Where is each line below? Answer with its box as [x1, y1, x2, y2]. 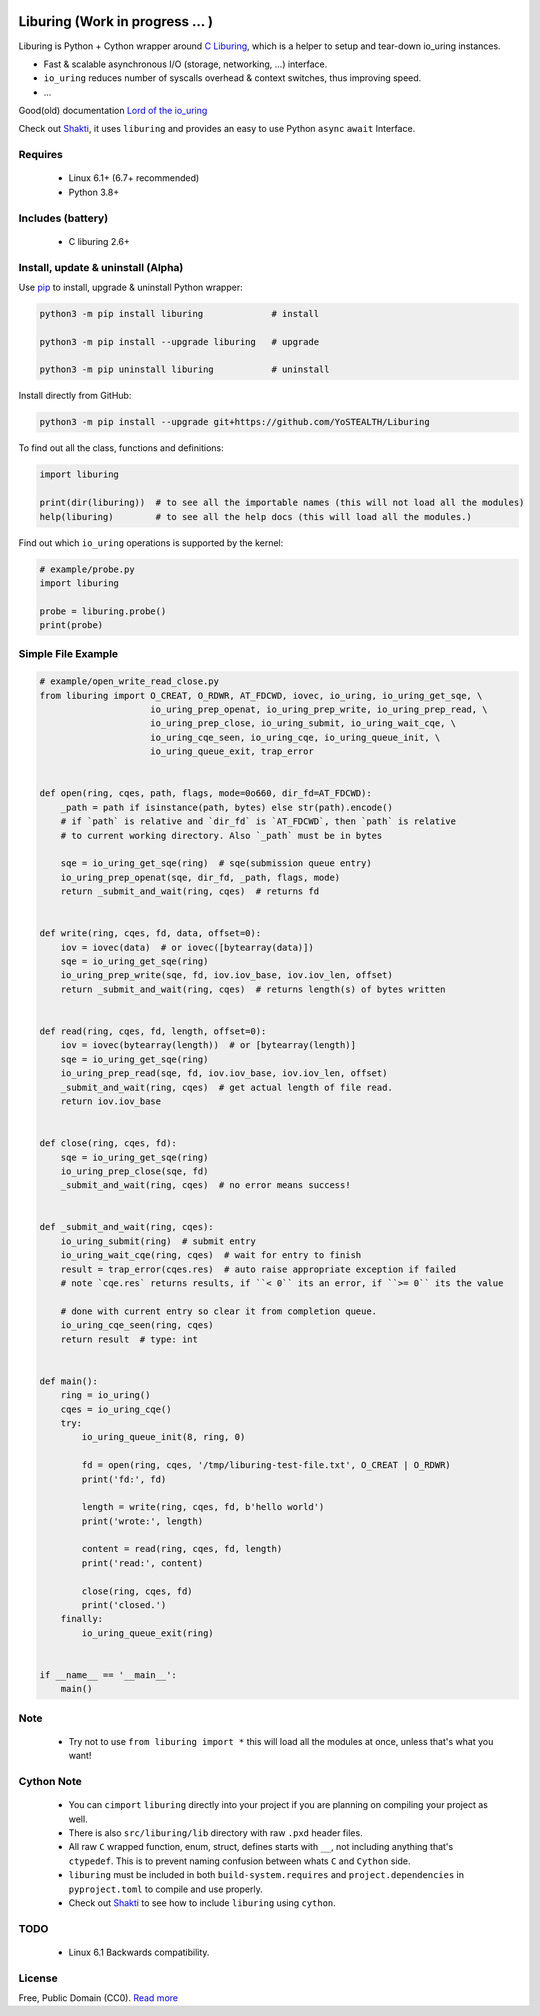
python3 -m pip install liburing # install [39, 308, 320, 319]
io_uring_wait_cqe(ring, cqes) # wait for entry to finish [60, 1250, 362, 1261]
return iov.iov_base [60, 1095, 162, 1107]
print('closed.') [81, 1600, 167, 1611]
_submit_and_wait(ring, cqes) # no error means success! [60, 1180, 351, 1191]
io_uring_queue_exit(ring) [81, 1627, 214, 1639]
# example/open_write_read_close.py [39, 676, 220, 687]
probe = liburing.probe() [39, 605, 167, 617]
